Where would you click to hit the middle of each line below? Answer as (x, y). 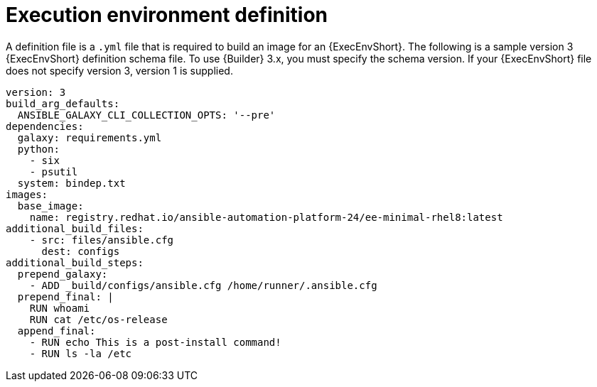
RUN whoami (60, 308)
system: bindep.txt (71, 183)
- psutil (54, 171)
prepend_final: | (65, 296)
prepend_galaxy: (63, 274)
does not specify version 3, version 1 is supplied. (119, 70)
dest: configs (81, 251)
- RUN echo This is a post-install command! (155, 342)
